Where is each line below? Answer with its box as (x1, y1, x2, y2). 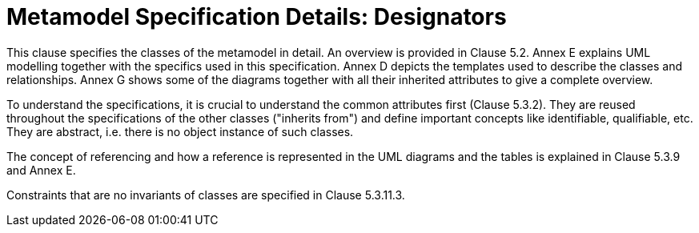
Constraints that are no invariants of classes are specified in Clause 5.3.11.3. (6, 187, 405, 202)
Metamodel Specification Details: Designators (6, 3, 507, 30)
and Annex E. (6, 163, 76, 177)
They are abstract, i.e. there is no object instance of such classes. (6, 124, 354, 139)
